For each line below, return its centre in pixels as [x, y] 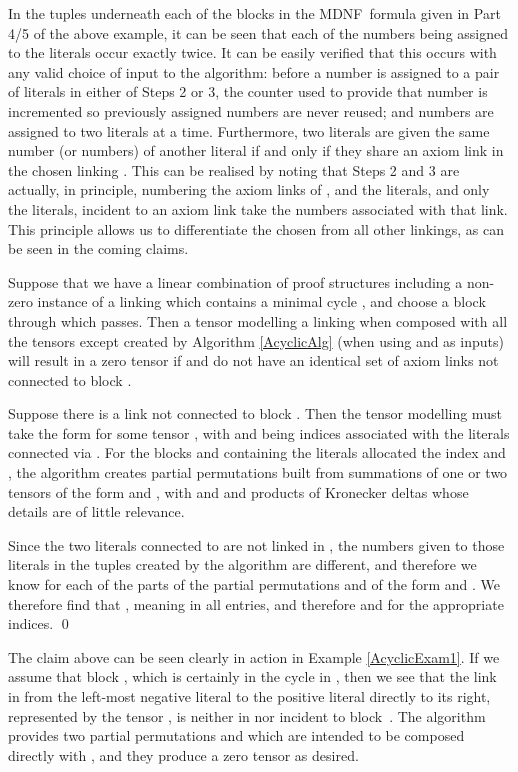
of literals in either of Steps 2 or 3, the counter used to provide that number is [248, 91]
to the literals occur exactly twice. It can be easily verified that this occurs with [252, 52]
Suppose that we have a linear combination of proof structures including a [235, 281]
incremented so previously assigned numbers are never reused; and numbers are [251, 110]
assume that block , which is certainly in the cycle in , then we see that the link [252, 676]
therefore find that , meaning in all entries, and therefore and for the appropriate [256, 603]
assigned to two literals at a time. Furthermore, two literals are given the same [249, 130]
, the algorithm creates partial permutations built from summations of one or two [258, 472]
